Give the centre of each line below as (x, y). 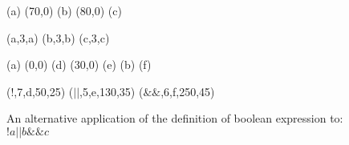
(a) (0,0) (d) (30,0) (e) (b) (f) (79, 64)
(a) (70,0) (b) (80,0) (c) (64, 10)
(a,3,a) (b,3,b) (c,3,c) (58, 37)
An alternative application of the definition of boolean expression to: (175, 118)
